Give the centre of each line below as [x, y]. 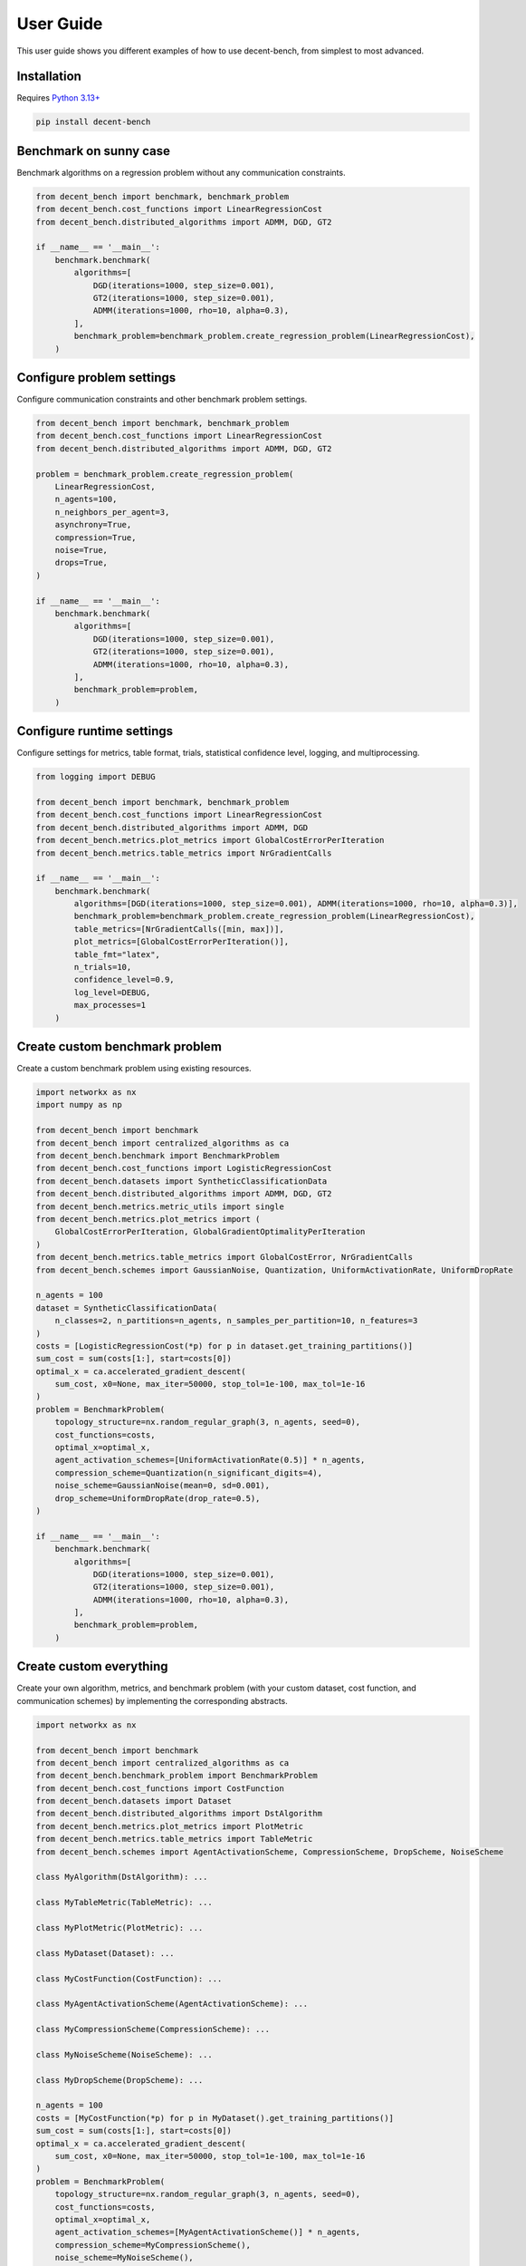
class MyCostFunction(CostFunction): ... [129, 1979]
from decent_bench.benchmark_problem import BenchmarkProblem [177, 1776]
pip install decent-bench [93, 122]
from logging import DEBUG [96, 777]
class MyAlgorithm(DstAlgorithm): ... [122, 1877]
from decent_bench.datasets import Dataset [134, 1801]
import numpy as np [79, 1105]
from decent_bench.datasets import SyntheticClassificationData [182, 1181]
